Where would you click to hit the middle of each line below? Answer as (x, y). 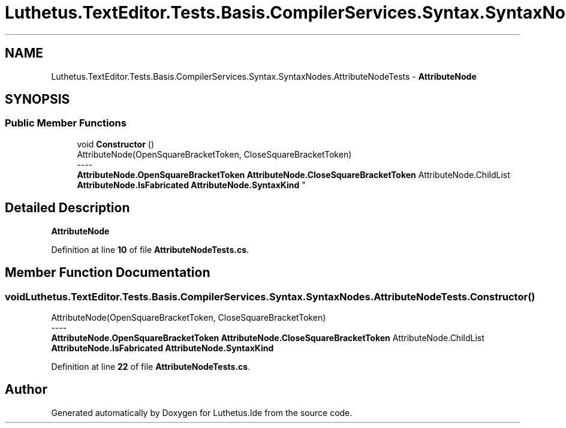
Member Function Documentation (108, 273)
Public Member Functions (66, 123)
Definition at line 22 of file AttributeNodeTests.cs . (151, 366)
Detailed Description (67, 208)
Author (26, 390)
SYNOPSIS (37, 100)
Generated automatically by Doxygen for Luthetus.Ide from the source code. (202, 412)
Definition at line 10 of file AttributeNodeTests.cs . (150, 249)
